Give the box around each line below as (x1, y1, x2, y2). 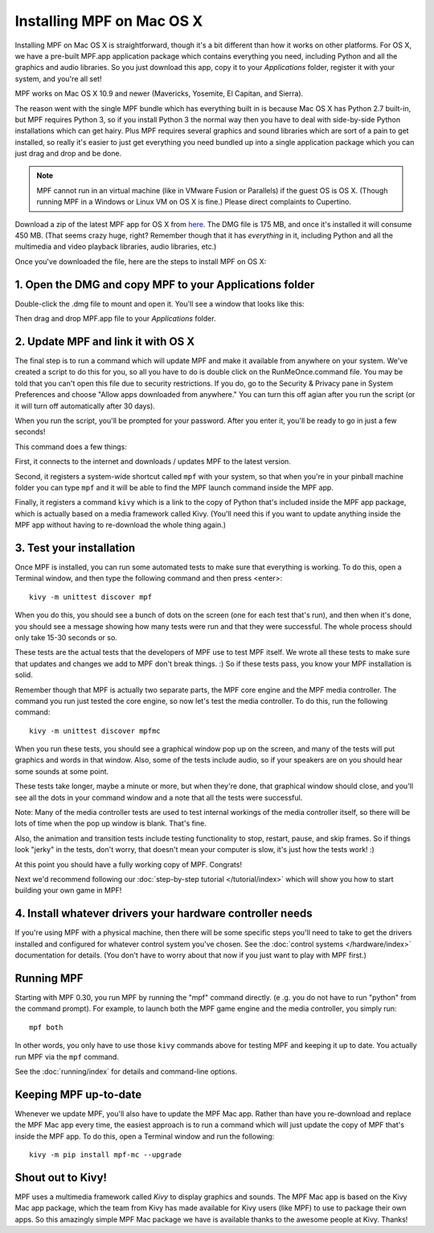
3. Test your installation (14, 540, 136, 555)
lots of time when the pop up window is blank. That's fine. (14, 818, 207, 829)
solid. (14, 670, 34, 680)
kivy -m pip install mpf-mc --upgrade (29, 1150, 182, 1159)
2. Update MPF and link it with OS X (14, 334, 195, 348)
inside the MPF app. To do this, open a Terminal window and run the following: (14, 1132, 275, 1141)
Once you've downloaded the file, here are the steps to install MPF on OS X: (14, 256, 267, 266)
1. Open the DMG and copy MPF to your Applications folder (14, 278, 315, 292)
